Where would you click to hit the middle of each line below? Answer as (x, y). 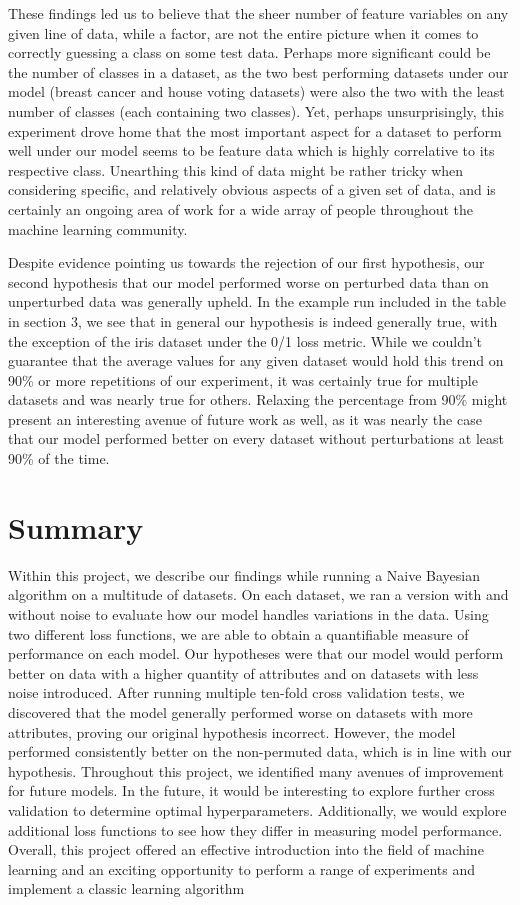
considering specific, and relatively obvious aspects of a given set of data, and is (252, 189)
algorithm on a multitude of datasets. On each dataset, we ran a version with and (258, 594)
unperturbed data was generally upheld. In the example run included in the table (257, 301)
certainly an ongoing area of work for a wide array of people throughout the (241, 208)
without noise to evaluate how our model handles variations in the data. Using (248, 613)
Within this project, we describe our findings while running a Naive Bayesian (244, 574)
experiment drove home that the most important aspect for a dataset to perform (255, 130)
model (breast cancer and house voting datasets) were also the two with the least (256, 91)
